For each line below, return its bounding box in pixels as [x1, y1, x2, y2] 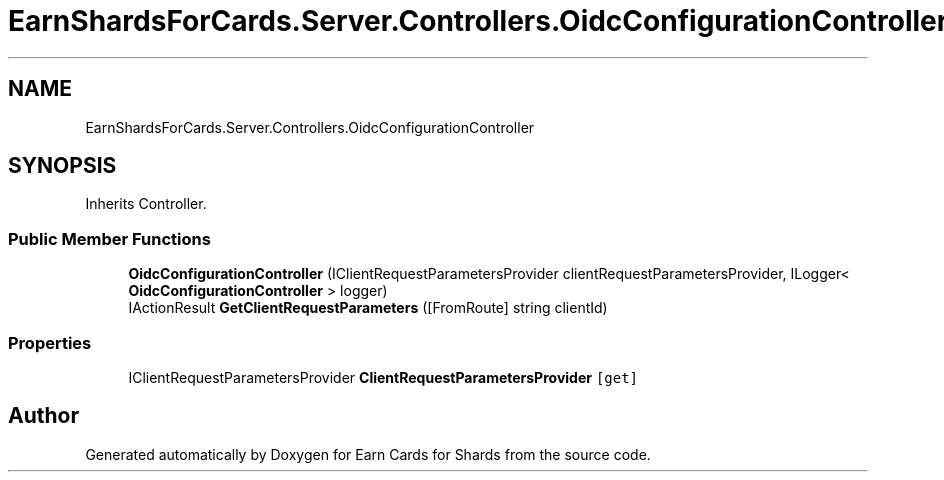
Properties [8, 332, 92, 353]
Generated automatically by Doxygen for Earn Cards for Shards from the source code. [85, 445, 651, 463]
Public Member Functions [8, 228, 211, 249]
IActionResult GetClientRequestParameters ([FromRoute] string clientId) [128, 299, 608, 317]
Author [8, 403, 79, 429]
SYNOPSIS [8, 153, 117, 179]
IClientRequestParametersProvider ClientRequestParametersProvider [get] [128, 368, 639, 386]
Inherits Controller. [85, 195, 207, 213]
